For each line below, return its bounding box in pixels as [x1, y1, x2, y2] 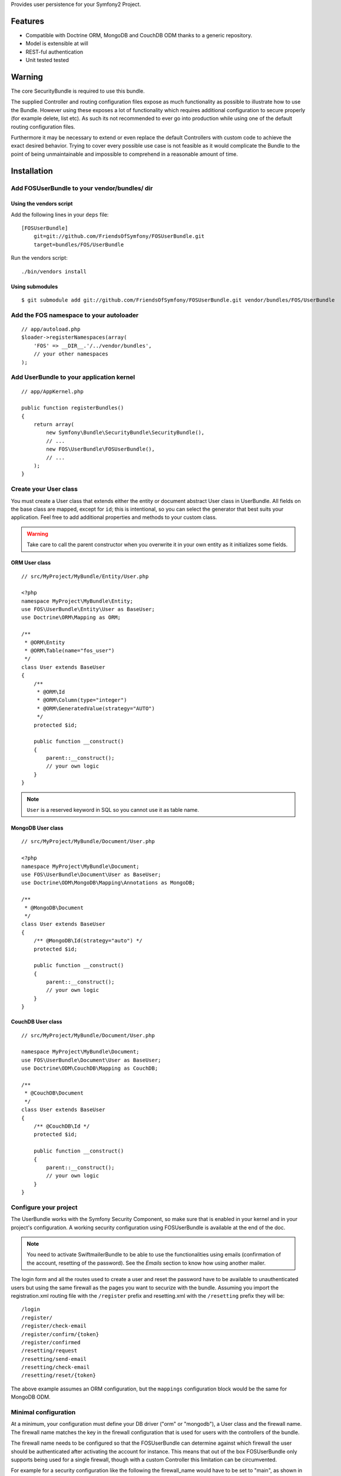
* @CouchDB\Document [24, 1090, 84, 1096]
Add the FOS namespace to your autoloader [11, 311, 139, 319]
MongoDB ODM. [11, 1393, 51, 1400]
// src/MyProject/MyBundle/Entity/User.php [21, 573, 149, 580]
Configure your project [11, 1203, 78, 1212]
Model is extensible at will [25, 40, 88, 47]
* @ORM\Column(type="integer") [37, 697, 127, 704]
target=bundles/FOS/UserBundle [33, 241, 124, 248]
